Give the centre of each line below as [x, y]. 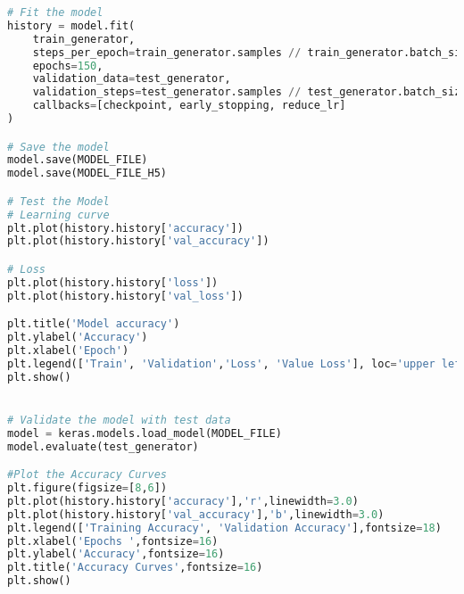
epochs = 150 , [68, 66]
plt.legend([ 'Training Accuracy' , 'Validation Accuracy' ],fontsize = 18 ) [224, 528]
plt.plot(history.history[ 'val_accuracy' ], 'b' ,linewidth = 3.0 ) [196, 514]
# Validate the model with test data [119, 420]
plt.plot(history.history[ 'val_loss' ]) [125, 296]
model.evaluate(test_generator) [103, 446]
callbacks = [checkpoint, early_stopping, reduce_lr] [189, 106]
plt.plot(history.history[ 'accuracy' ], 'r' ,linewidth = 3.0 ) [183, 501]
